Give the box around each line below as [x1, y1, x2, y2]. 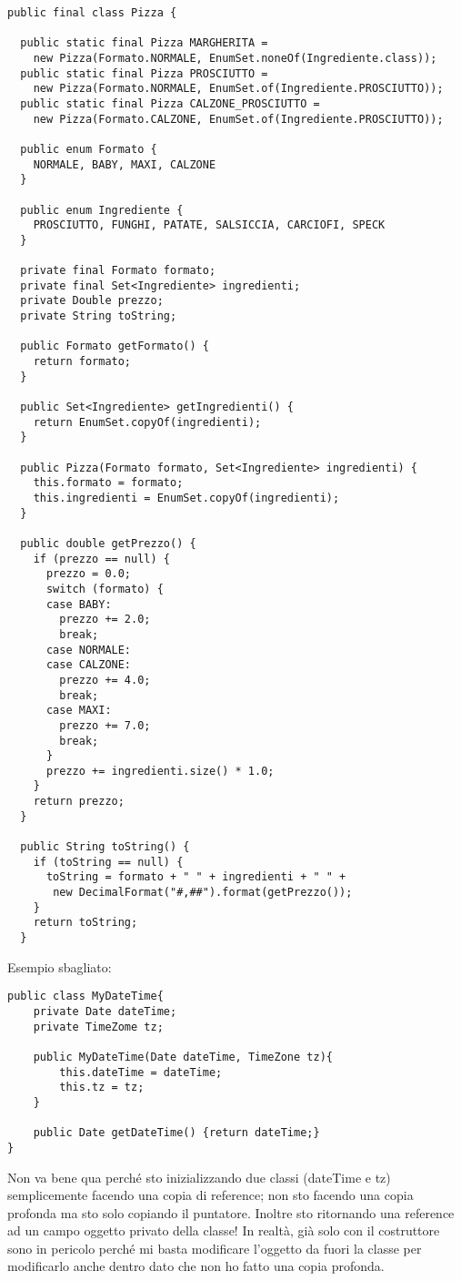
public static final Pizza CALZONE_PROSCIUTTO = [20, 97, 320, 110]
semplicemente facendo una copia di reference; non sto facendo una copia [7, 1185, 414, 1205]
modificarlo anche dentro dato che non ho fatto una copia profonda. [7, 1256, 385, 1276]
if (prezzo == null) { [33, 552, 170, 565]
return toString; [33, 916, 138, 930]
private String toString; [20, 310, 177, 323]
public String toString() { [20, 840, 190, 854]
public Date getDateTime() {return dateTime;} [33, 1126, 320, 1140]
